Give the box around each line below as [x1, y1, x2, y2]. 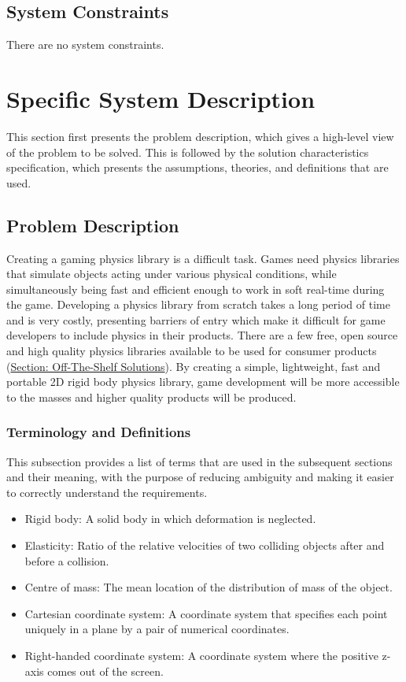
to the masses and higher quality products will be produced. [6, 388, 297, 405]
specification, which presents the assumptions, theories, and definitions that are [6, 159, 389, 176]
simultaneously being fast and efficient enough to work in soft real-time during [6, 280, 385, 297]
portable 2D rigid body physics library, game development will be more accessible [6, 373, 400, 390]
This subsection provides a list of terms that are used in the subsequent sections [6, 453, 393, 469]
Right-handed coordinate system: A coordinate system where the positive [24, 647, 378, 663]
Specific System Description [6, 82, 316, 114]
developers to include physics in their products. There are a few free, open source [6, 327, 398, 343]
